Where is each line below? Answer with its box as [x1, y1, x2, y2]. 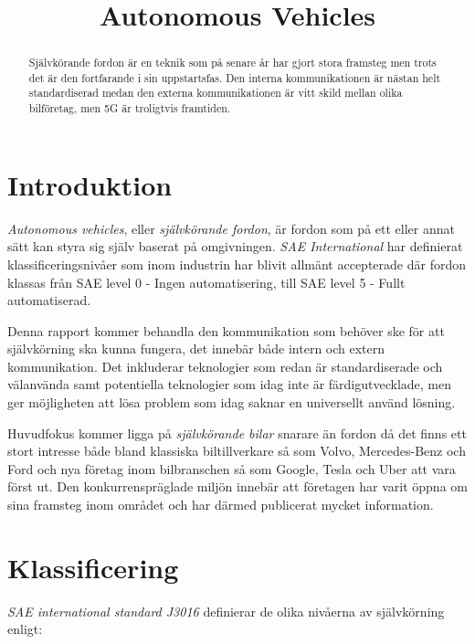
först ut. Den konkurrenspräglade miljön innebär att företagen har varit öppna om [7, 477, 468, 496]
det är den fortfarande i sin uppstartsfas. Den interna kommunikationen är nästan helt [28, 69, 441, 85]
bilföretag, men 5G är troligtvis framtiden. [28, 100, 231, 116]
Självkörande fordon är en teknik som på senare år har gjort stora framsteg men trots [28, 55, 437, 70]
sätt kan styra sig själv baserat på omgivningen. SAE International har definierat [7, 237, 463, 256]
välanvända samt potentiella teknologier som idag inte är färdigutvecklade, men [7, 375, 451, 394]
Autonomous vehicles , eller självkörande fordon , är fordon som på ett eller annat [7, 218, 455, 238]
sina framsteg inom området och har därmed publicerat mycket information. [7, 495, 434, 514]
